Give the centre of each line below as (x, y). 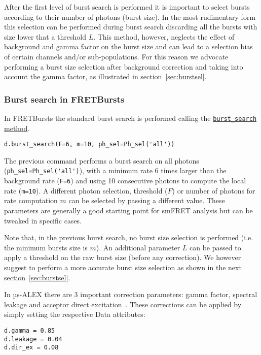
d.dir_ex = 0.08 (31, 348)
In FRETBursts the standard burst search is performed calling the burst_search (130, 118)
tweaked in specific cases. (43, 220)
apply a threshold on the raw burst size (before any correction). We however (123, 257)
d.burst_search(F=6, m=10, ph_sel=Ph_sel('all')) (89, 144)
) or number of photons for (214, 190)
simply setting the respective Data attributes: (75, 314)
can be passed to (215, 247)
